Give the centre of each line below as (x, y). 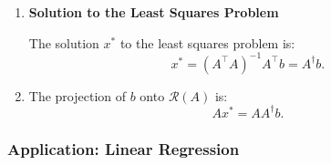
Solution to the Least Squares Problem (154, 12)
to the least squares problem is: (207, 42)
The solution (64, 42)
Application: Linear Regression (124, 148)
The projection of (78, 95)
